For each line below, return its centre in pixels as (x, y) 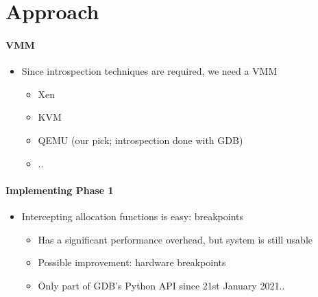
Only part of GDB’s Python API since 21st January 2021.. (161, 285)
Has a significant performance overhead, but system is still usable (175, 239)
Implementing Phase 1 (60, 190)
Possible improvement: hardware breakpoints (132, 262)
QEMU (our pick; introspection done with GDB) (140, 140)
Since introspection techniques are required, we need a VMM (149, 71)
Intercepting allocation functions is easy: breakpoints (132, 216)
